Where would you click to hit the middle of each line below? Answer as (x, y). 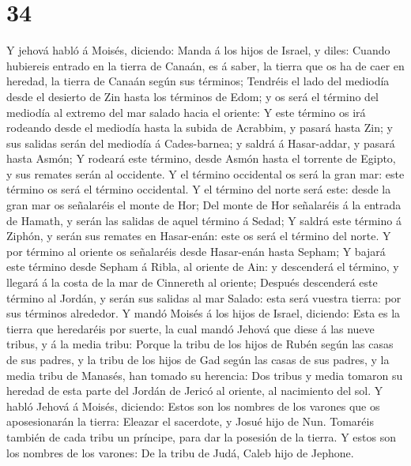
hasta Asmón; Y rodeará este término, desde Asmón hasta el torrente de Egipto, (201, 158)
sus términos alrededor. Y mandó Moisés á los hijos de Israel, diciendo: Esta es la (204, 313)
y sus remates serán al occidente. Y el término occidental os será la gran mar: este (205, 173)
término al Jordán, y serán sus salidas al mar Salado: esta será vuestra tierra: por (204, 297)
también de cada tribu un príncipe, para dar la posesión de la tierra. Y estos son (201, 436)
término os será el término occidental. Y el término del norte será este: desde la (199, 189)
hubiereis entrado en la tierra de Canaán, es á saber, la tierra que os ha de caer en (205, 65)
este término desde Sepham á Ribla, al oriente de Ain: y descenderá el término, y (203, 267)
